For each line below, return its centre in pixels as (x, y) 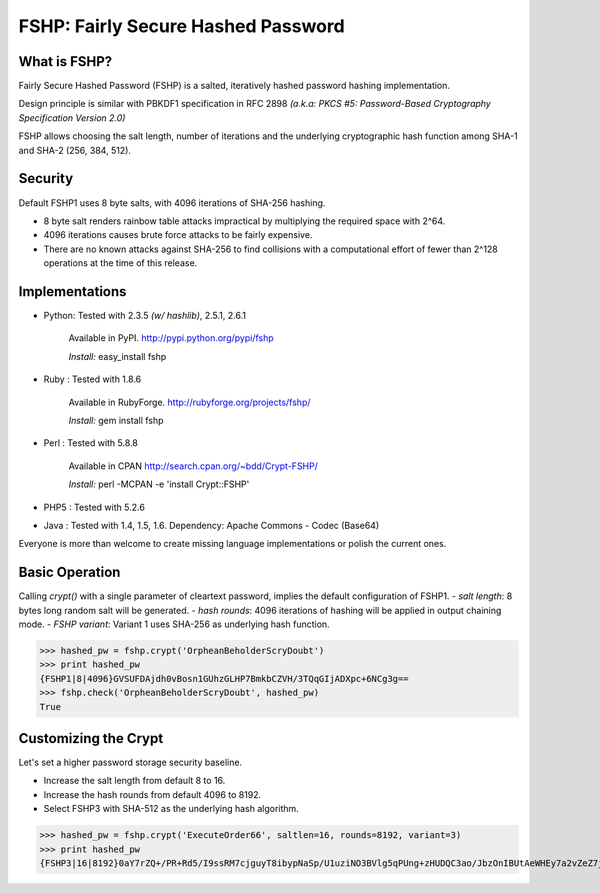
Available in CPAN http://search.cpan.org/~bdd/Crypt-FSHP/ (193, 466)
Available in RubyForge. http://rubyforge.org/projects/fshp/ (189, 402)
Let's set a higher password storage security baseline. (130, 762)
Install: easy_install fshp (117, 356)
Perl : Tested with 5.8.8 (91, 443)
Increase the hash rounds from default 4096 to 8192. (152, 794)
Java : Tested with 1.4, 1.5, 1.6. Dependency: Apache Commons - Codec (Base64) (211, 525)
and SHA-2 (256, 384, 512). (75, 150)
